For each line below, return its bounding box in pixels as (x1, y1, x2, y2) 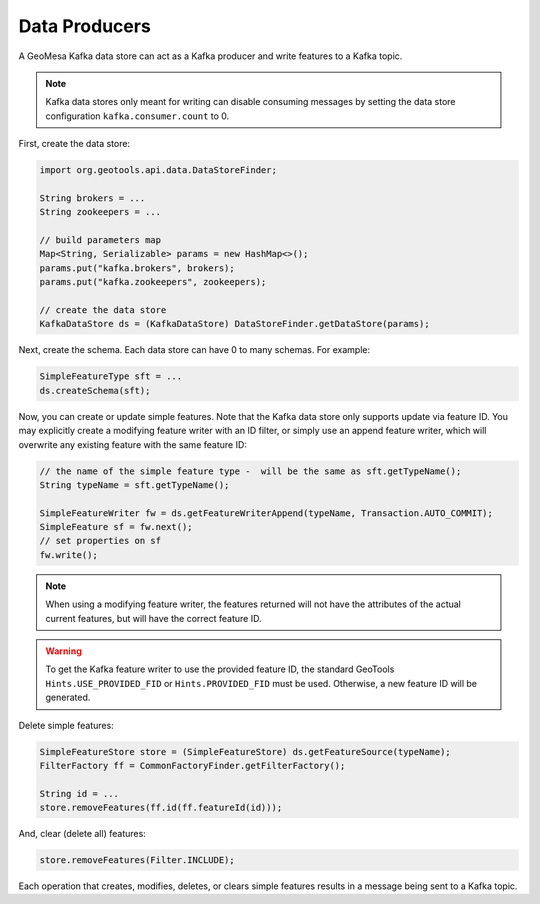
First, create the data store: (18, 138, 130, 150)
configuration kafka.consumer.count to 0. (45, 110, 230, 122)
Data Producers (18, 15, 152, 37)
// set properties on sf (39, 535, 162, 547)
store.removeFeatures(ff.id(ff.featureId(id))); (39, 802, 283, 814)
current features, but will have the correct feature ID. (45, 612, 262, 624)
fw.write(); (39, 549, 99, 560)
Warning (45, 645, 82, 657)
